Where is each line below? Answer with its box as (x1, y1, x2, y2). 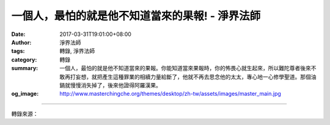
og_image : (11, 90, 39, 98)
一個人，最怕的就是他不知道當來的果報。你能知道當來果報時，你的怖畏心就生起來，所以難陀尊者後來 (59, 65, 311, 72)
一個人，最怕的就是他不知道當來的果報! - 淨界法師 (11, 9, 261, 23)
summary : (11, 65, 38, 72)
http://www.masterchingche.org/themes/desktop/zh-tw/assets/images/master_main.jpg (59, 90, 281, 98)
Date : (11, 30, 26, 38)
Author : (11, 38, 32, 46)
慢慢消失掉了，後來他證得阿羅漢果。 (70, 81, 161, 88)
